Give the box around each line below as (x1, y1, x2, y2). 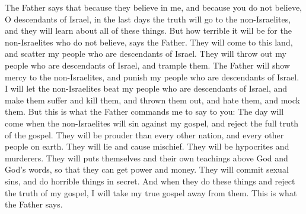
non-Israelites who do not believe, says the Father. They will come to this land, (5, 35, 293, 48)
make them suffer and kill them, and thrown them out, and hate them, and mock (5, 93, 300, 106)
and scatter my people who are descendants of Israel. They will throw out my (5, 47, 286, 60)
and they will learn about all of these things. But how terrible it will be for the (5, 24, 292, 37)
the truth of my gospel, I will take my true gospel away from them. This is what (5, 186, 297, 199)
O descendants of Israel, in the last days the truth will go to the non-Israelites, (5, 12, 291, 25)
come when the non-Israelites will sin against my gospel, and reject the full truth (5, 116, 299, 129)
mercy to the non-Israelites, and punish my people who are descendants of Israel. (5, 70, 299, 83)
